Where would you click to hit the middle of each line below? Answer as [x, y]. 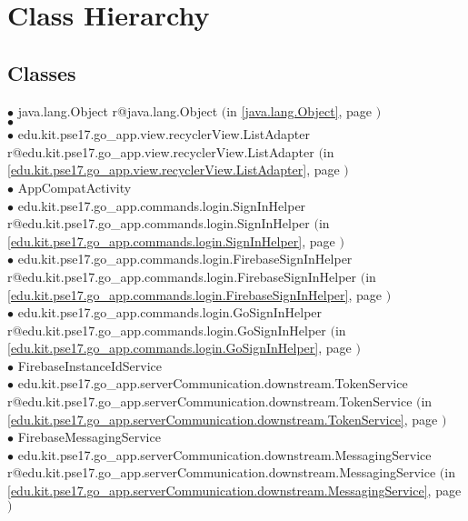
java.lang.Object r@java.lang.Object [118, 110]
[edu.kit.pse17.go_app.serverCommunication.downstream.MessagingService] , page [234, 491]
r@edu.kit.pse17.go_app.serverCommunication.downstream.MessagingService [222, 472]
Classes [42, 72]
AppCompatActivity [75, 187]
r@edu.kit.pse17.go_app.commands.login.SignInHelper [159, 223]
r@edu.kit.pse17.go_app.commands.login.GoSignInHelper [167, 330]
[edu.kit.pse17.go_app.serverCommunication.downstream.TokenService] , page [223, 419]
